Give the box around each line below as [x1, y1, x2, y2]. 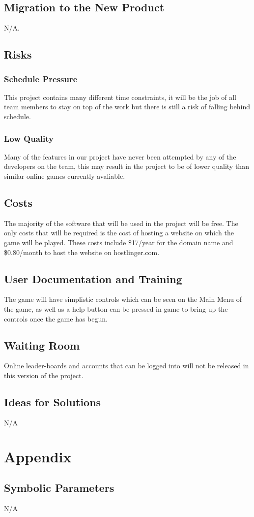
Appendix [4, 446, 72, 466]
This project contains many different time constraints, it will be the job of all [4, 92, 236, 102]
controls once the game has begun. [4, 313, 108, 323]
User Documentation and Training [4, 271, 182, 286]
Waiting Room [4, 337, 80, 353]
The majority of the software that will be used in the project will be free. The [4, 218, 238, 228]
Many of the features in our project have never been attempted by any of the [4, 151, 236, 162]
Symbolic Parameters [4, 480, 114, 495]
